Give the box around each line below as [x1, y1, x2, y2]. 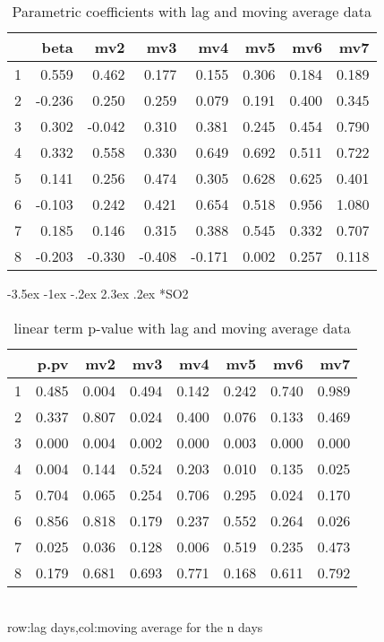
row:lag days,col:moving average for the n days [7, 618, 263, 637]
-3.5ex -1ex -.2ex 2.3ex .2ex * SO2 [7, 284, 189, 302]
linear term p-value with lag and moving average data [13, 317, 351, 338]
